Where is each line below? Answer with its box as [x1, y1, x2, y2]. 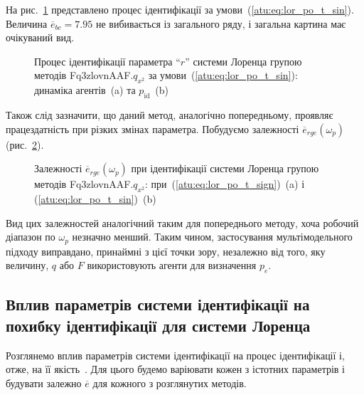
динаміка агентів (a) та [34, 83, 136, 98]
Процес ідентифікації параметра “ [34, 53, 181, 68]
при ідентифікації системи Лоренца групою [131, 161, 319, 176]
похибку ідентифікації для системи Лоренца [6, 314, 311, 336]
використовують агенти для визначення [87, 258, 257, 273]
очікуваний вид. [6, 30, 75, 45]
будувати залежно [6, 375, 82, 390]
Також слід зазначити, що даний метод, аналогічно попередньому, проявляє [6, 107, 333, 122]
